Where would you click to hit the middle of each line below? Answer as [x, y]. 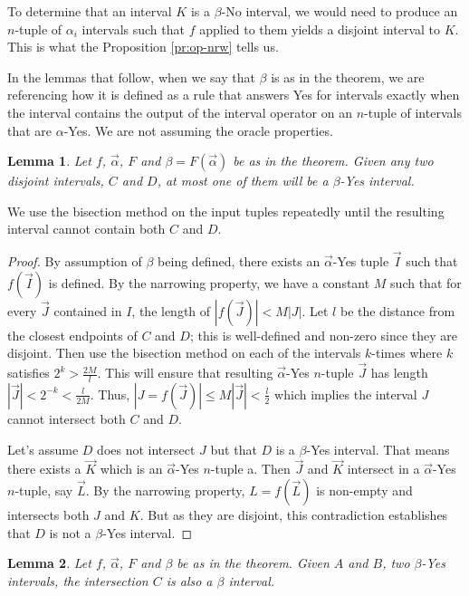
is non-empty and [364, 490]
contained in [88, 310]
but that [234, 449]
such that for [426, 282]
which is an [131, 469]
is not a [70, 532]
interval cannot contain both [86, 229]
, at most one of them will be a [243, 181]
